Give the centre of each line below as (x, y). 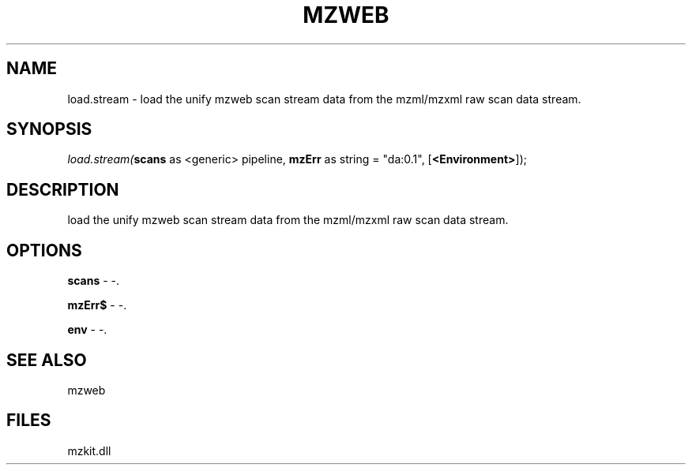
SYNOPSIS (49, 129)
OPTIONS (44, 250)
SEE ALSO (47, 360)
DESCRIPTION (63, 189)
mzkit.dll (89, 450)
